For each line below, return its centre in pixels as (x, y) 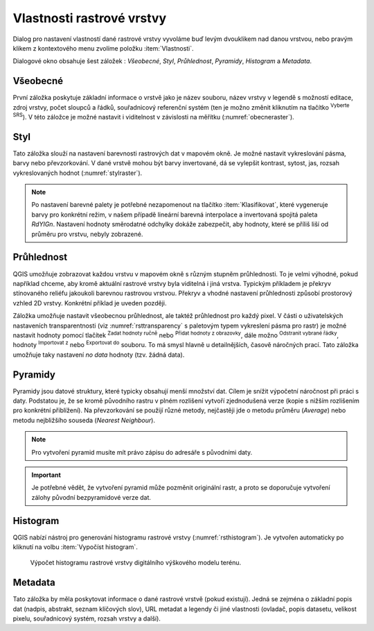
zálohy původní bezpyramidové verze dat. (91, 497)
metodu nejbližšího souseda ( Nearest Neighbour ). (84, 420)
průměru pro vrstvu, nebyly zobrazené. (87, 234)
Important (46, 475)
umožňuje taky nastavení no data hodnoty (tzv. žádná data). (99, 355)
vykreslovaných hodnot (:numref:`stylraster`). (78, 173)
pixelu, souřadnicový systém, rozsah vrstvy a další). (87, 619)
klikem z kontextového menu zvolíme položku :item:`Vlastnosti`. (103, 48)
